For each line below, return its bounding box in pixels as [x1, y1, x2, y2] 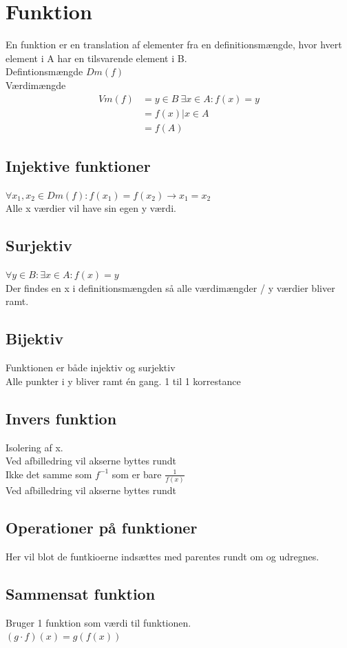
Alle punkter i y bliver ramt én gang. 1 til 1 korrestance [6, 373, 241, 388]
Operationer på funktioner [6, 517, 198, 538]
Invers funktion [6, 407, 117, 429]
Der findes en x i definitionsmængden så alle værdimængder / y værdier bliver [6, 280, 335, 295]
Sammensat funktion [6, 582, 156, 604]
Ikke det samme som [6, 467, 92, 481]
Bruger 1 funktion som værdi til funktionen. [6, 615, 191, 629]
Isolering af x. [6, 440, 63, 454]
